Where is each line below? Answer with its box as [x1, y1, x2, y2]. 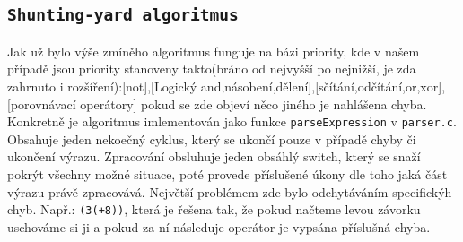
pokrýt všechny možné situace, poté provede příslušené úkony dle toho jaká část [7, 165, 448, 183]
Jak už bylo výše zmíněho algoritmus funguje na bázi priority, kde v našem [7, 41, 420, 60]
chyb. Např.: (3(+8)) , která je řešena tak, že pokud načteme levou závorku [7, 200, 421, 219]
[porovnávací [7, 94, 76, 113]
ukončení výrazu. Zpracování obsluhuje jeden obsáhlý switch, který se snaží [7, 147, 421, 166]
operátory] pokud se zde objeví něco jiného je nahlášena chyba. [80, 94, 427, 113]
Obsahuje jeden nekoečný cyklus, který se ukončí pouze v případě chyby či [7, 129, 416, 148]
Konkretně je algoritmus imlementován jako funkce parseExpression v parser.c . [7, 112, 457, 131]
